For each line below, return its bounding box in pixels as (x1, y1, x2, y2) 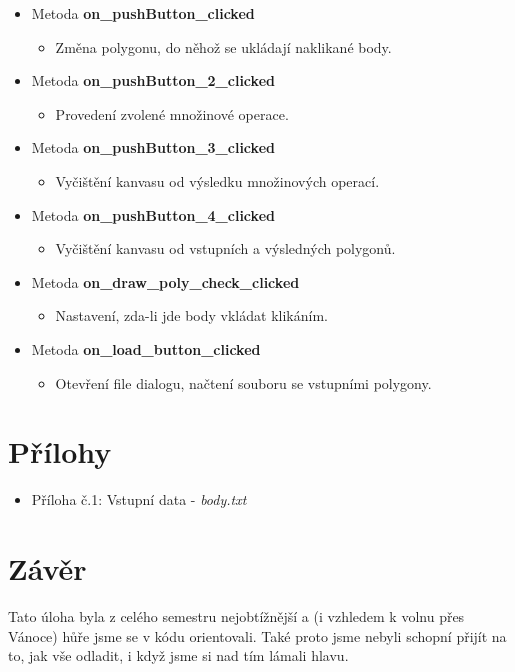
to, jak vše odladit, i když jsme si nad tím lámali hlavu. (8, 645, 349, 666)
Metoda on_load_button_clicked (31, 338, 261, 359)
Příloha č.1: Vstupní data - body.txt (31, 489, 247, 510)
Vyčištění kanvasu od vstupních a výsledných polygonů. (55, 238, 396, 259)
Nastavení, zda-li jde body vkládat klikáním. (55, 305, 328, 326)
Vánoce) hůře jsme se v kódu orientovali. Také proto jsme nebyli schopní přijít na (8, 625, 507, 646)
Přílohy (8, 431, 112, 472)
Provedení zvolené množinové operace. (55, 103, 289, 124)
